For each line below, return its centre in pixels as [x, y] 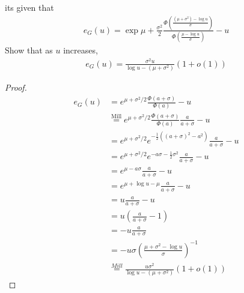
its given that [29, 7]
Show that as [29, 50]
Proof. [16, 87]
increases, [81, 50]
